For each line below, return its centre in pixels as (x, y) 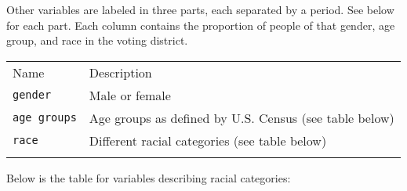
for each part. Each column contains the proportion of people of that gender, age (201, 25)
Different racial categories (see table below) (208, 140)
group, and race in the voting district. (97, 40)
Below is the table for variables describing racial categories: (149, 177)
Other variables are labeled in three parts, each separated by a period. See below (200, 9)
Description (120, 72)
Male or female (130, 95)
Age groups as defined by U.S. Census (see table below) (242, 117)
